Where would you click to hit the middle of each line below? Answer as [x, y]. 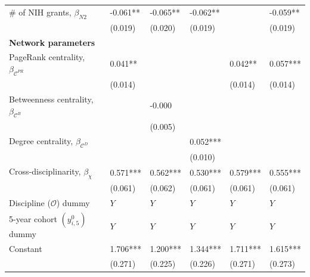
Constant [26, 248]
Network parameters [52, 42]
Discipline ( [30, 203]
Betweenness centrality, [51, 99]
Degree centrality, [41, 141]
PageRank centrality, [47, 57]
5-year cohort [33, 219]
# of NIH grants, [40, 12]
